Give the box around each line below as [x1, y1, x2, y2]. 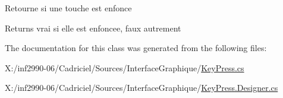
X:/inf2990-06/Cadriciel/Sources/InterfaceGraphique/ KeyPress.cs [5, 61, 244, 74]
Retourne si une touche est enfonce [5, 2, 132, 14]
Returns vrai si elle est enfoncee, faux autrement [5, 21, 181, 34]
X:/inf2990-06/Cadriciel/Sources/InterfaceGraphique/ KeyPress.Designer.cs [5, 81, 278, 94]
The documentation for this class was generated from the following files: [5, 42, 267, 54]
